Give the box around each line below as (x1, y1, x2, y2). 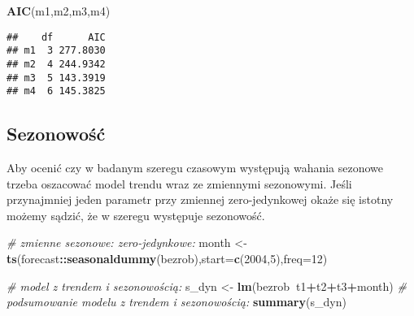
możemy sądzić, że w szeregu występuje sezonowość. (7, 206, 265, 223)
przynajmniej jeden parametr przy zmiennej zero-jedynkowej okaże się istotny (7, 191, 394, 208)
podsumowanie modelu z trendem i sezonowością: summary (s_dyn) (7, 293, 346, 310)
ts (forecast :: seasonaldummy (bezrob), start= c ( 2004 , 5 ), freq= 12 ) (7, 250, 328, 267)
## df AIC (7, 31, 106, 43)
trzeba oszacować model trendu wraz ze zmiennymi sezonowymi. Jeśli (7, 175, 352, 192)
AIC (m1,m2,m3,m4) (7, 2, 111, 19)
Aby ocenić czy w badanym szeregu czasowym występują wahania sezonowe (7, 159, 384, 176)
